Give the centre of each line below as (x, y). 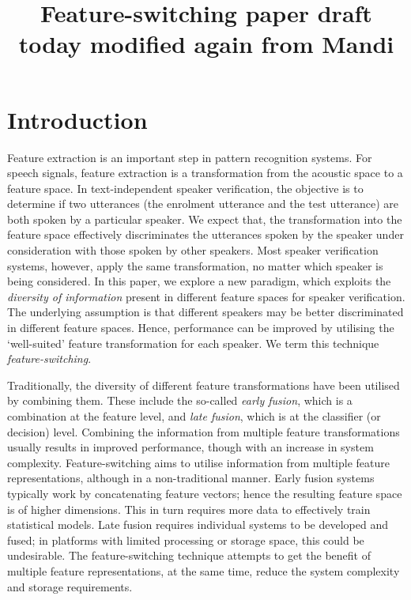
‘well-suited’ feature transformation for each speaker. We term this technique (193, 343)
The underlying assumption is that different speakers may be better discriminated (205, 312)
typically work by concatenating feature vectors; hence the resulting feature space (205, 493)
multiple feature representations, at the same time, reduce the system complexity (204, 570)
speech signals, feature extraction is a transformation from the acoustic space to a (205, 173)
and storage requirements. (70, 586)
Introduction (77, 119)
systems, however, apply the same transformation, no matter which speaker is (195, 265)
